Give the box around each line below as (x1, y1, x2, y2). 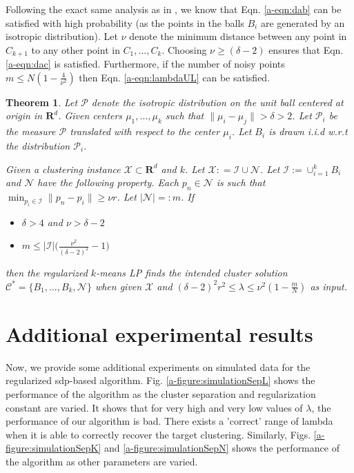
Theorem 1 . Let (6, 94, 78, 109)
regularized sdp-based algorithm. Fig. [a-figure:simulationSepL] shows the (6, 373, 315, 388)
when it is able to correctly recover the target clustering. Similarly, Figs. (6, 427, 311, 441)
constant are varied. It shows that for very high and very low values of (6, 400, 303, 414)
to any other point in (31, 42, 120, 57)
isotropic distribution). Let (6, 29, 119, 43)
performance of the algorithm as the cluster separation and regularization (6, 386, 316, 401)
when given (95, 279, 142, 293)
